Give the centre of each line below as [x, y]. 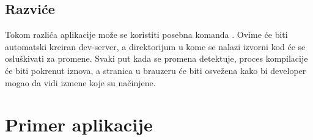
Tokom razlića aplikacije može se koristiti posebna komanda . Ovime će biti [146, 35]
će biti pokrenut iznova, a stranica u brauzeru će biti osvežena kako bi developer [156, 70]
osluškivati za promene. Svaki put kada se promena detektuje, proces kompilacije [156, 58]
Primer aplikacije [79, 124]
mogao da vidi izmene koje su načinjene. [80, 82]
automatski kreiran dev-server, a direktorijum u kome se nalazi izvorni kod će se [155, 46]
